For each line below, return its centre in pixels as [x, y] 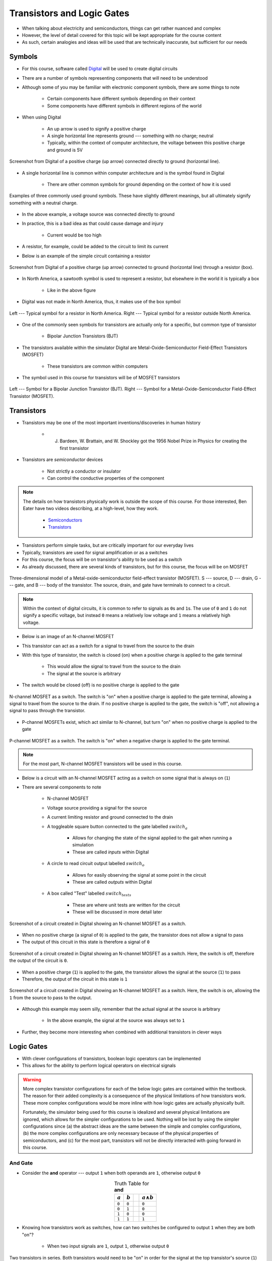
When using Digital [42, 117]
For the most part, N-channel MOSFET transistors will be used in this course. [103, 764]
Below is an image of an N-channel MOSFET [68, 637]
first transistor [74, 448]
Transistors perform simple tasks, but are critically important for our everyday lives [108, 545]
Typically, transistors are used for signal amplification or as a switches [95, 552]
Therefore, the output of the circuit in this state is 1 [75, 979]
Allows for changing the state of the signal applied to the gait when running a [152, 838]
